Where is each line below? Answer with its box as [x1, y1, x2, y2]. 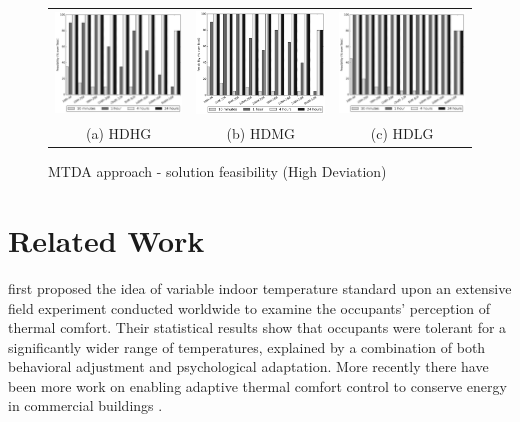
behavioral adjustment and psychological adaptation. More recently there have [8, 356, 489, 377]
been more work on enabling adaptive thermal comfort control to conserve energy [8, 375, 507, 396]
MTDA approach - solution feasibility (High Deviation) [48, 161, 387, 182]
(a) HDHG [85, 123, 152, 144]
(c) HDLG [370, 123, 434, 144]
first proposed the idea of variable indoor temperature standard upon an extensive [8, 277, 512, 298]
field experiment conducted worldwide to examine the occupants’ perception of [8, 297, 491, 318]
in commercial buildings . [8, 395, 163, 416]
